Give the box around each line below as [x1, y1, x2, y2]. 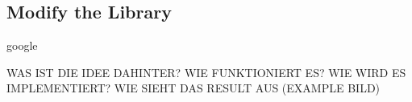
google [6, 37, 38, 54]
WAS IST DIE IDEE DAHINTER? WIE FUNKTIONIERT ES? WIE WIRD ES [6, 63, 406, 80]
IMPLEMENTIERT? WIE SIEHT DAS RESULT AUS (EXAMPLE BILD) [6, 80, 381, 96]
